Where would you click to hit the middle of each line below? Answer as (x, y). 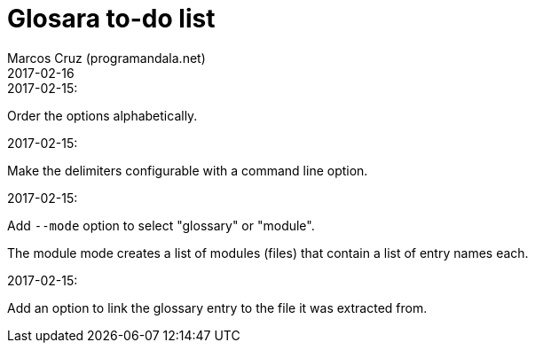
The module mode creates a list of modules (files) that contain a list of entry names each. (268, 253)
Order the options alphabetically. (102, 115)
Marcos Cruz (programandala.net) (106, 58)
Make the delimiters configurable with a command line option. (188, 170)
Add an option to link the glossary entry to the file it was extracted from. (217, 307)
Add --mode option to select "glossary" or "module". (161, 225)
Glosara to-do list (111, 19)
